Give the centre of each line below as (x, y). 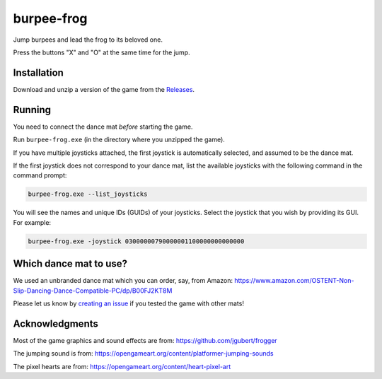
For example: (32, 222)
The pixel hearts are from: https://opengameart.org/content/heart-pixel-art (122, 366)
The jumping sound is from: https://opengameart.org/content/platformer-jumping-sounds (143, 354)
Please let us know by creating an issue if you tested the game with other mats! (128, 303)
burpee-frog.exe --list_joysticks (88, 194)
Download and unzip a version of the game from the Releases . (104, 89)
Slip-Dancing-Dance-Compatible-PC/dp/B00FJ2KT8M (93, 291)
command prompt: (40, 175)
